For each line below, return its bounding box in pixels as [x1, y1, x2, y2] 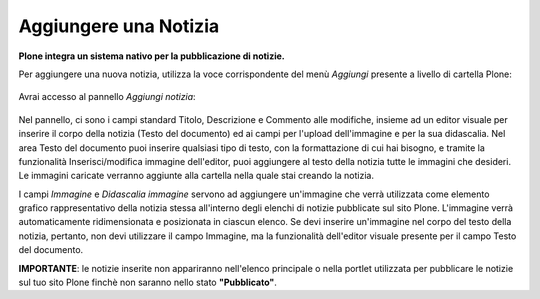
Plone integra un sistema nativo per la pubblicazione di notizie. [18, 50, 285, 62]
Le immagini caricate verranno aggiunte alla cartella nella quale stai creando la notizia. [18, 170, 375, 182]
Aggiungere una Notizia [18, 15, 220, 37]
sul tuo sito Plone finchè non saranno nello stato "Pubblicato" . [18, 276, 277, 289]
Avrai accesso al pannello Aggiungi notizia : [18, 91, 196, 103]
